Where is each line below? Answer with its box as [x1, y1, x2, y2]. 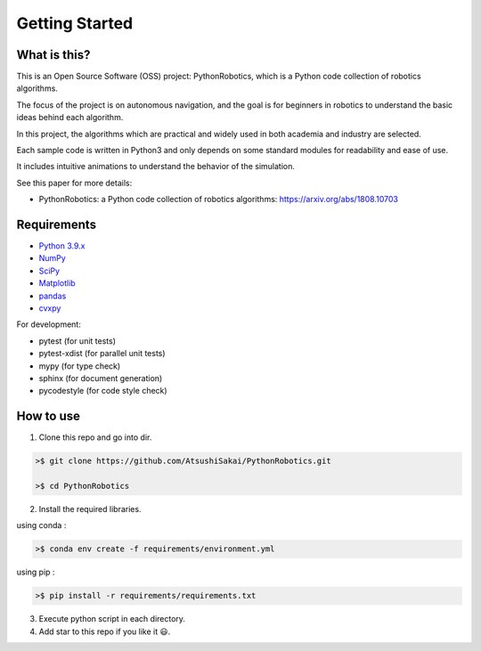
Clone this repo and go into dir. [38, 432, 152, 443]
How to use [16, 409, 80, 424]
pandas [38, 290, 67, 301]
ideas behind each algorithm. [16, 112, 124, 123]
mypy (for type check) [38, 361, 121, 371]
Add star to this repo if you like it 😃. [38, 626, 171, 637]
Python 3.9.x [38, 240, 86, 251]
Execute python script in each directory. [38, 614, 186, 624]
